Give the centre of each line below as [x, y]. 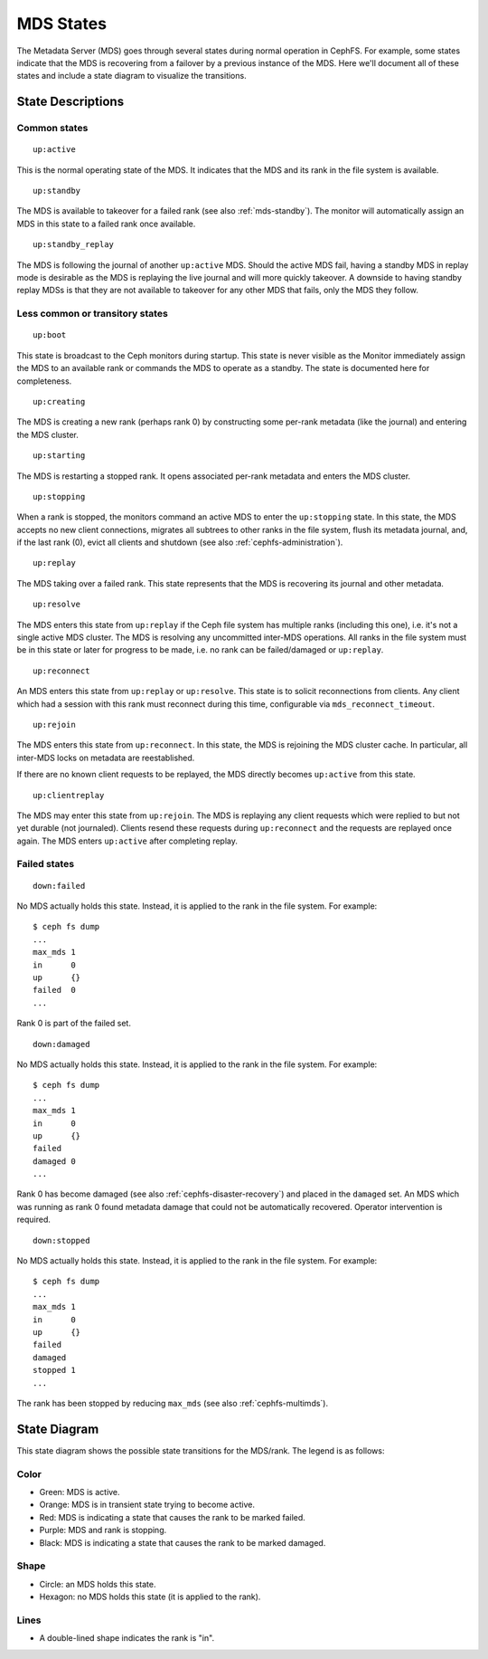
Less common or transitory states [93, 314]
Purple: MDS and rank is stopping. [103, 1530]
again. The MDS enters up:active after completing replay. [127, 841]
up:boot [50, 335]
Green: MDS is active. [80, 1492]
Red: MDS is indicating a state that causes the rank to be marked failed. [173, 1517]
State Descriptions [70, 102]
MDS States [62, 24]
